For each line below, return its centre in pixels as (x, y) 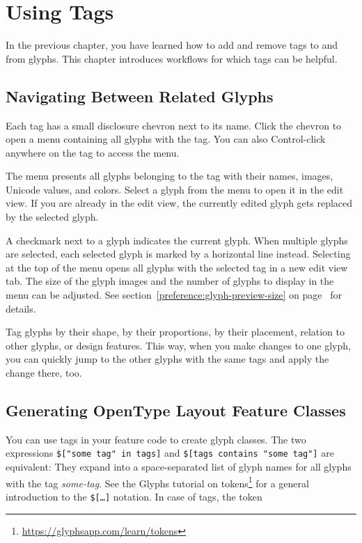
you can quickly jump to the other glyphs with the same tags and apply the (167, 359)
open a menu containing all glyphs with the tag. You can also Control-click (166, 139)
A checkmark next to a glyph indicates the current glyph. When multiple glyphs (177, 240)
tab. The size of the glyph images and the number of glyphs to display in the (170, 281)
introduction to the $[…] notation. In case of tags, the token (134, 496)
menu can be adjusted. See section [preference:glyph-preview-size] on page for (174, 295)
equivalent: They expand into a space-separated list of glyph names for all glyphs (179, 467)
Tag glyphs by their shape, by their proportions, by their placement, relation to (175, 332)
